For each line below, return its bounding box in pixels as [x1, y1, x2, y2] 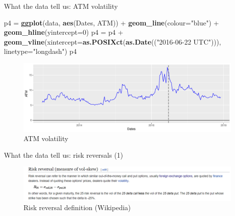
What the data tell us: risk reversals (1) [4, 149, 123, 160]
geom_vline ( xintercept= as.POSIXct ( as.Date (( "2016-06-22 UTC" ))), [4, 36, 221, 47]
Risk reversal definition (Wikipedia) [23, 202, 131, 213]
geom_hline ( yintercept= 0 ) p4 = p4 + [4, 27, 123, 37]
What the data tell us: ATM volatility [4, 1, 118, 11]
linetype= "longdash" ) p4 [4, 46, 77, 56]
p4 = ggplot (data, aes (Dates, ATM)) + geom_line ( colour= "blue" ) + [4, 17, 219, 27]
